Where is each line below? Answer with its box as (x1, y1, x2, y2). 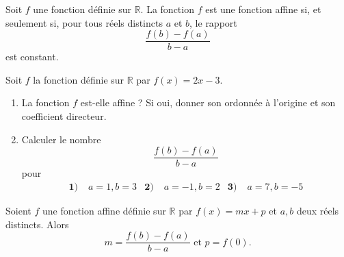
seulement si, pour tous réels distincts (5, 15, 163, 29)
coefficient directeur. (21, 109, 107, 123)
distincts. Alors (5, 217, 69, 231)
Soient (5, 203, 31, 217)
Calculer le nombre (21, 132, 101, 146)
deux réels (296, 203, 339, 217)
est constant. (5, 49, 59, 64)
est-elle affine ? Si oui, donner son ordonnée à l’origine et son (80, 95, 336, 110)
